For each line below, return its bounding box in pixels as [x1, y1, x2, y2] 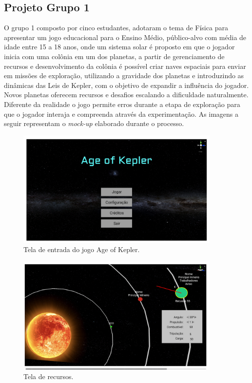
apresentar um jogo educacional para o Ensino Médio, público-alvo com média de [4, 32, 247, 42]
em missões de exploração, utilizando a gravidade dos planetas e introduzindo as [4, 70, 244, 81]
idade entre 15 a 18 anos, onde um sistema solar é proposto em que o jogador [4, 42, 235, 52]
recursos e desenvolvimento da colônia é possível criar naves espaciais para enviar [4, 61, 246, 71]
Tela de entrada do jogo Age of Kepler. [23, 244, 140, 255]
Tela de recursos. [23, 371, 74, 381]
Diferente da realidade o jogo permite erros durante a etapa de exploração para [4, 99, 240, 109]
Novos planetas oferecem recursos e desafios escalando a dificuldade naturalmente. [4, 89, 249, 100]
